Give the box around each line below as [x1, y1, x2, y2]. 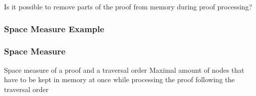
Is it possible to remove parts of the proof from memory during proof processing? [4, 1, 252, 11]
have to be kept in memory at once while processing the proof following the [4, 74, 235, 85]
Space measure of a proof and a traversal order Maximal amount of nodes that [4, 64, 245, 75]
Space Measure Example [4, 22, 104, 35]
